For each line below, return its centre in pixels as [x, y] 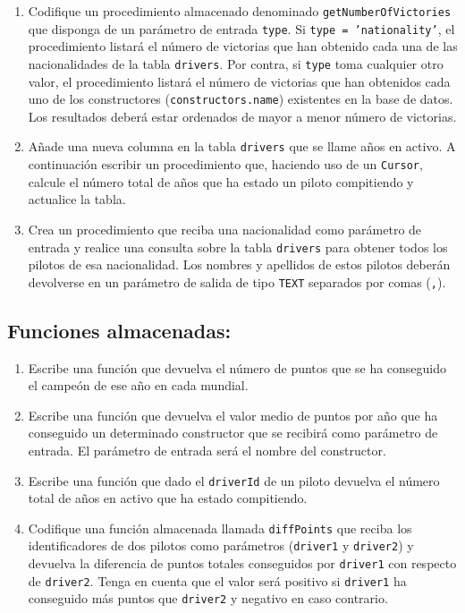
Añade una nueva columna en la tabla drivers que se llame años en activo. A [242, 146]
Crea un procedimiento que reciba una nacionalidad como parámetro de [225, 229]
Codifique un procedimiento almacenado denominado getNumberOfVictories [240, 11]
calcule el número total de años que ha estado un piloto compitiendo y [221, 181]
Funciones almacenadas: [119, 330]
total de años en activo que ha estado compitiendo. [168, 498]
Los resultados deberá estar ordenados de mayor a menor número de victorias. [242, 116]
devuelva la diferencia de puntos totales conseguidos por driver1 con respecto [242, 563]
